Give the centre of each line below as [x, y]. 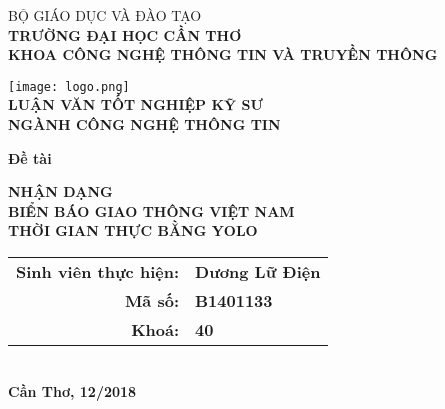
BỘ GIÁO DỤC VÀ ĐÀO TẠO [105, 15]
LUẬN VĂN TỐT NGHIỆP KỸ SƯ [135, 104]
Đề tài [30, 157]
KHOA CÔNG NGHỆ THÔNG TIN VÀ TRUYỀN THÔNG [223, 54]
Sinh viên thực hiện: [98, 271]
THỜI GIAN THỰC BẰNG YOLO [133, 230]
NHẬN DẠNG [60, 191]
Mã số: [152, 300]
